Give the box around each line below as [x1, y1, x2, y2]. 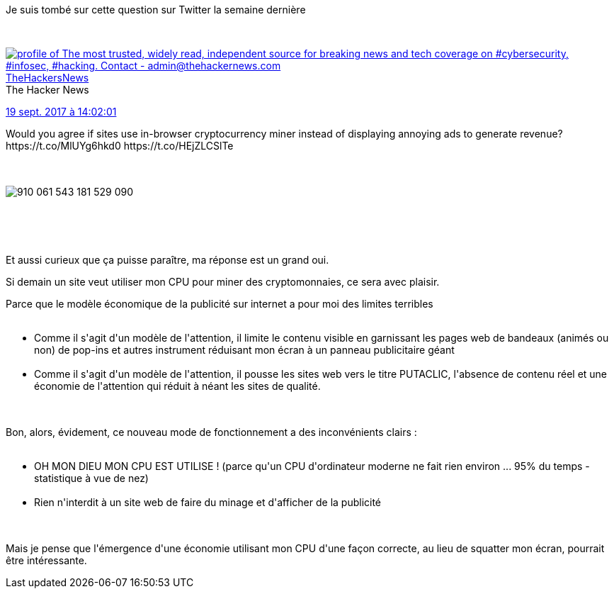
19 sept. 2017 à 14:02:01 [6, 106, 117, 118]
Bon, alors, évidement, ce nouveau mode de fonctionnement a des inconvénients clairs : [6, 426, 417, 438]
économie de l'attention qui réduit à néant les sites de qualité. [34, 380, 321, 392]
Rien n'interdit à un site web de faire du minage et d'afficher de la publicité [34, 496, 382, 508]
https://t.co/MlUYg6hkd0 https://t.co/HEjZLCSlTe [6, 140, 234, 152]
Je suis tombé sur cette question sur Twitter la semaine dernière [6, 4, 306, 16]
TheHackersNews [6, 72, 89, 84]
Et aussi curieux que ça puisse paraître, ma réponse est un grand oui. [6, 254, 329, 266]
